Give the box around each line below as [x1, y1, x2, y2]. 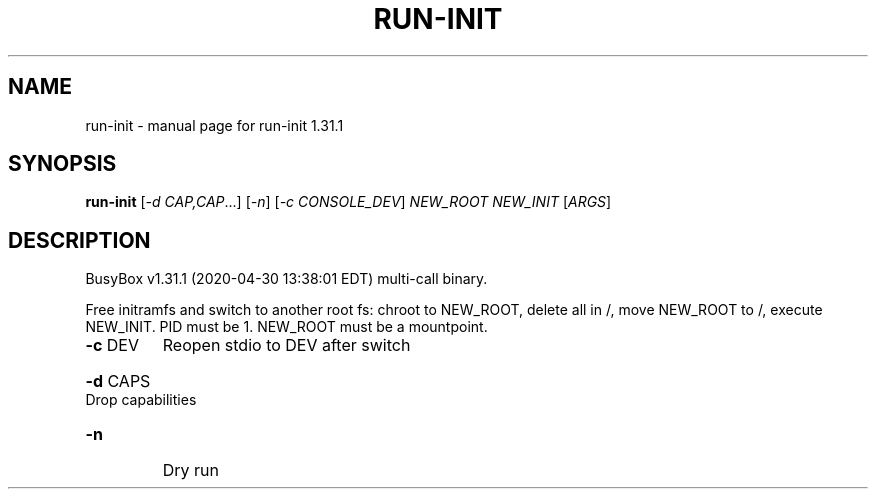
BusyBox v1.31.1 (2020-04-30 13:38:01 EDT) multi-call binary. [85, 270, 488, 288]
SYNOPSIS [8, 151, 117, 177]
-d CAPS [85, 371, 151, 392]
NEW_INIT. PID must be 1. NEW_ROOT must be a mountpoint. [85, 318, 488, 336]
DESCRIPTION [8, 227, 151, 253]
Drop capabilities [85, 391, 197, 409]
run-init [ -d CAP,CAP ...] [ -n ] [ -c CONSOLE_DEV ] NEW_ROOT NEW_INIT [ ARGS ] [85, 193, 612, 211]
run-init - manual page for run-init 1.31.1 [85, 116, 344, 134]
